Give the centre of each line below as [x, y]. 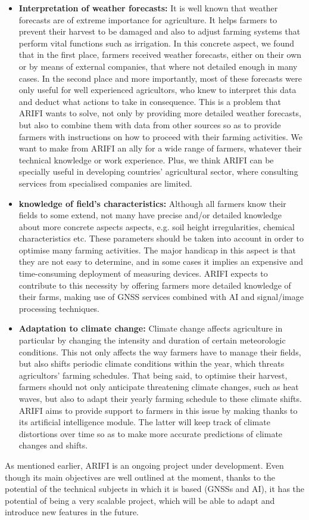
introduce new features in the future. [72, 512]
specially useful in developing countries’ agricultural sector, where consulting [158, 171]
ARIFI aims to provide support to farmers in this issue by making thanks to [158, 410]
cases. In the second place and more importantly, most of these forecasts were [160, 78]
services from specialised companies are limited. [105, 183]
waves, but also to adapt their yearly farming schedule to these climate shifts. [160, 398]
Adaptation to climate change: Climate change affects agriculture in [151, 328]
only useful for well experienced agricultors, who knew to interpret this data [157, 90]
